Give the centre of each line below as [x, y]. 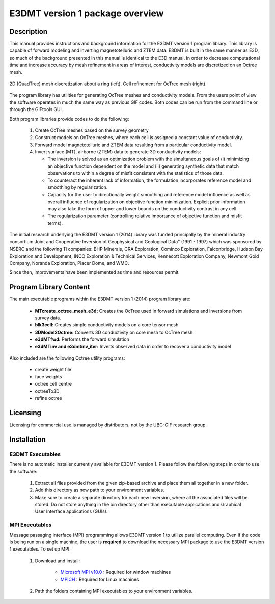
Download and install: [58, 561]
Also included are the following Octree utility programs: [67, 358]
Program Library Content [50, 287]
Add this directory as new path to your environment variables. [100, 490]
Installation [28, 439]
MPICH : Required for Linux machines [100, 579]
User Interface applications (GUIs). [71, 511]
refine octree [48, 398]
